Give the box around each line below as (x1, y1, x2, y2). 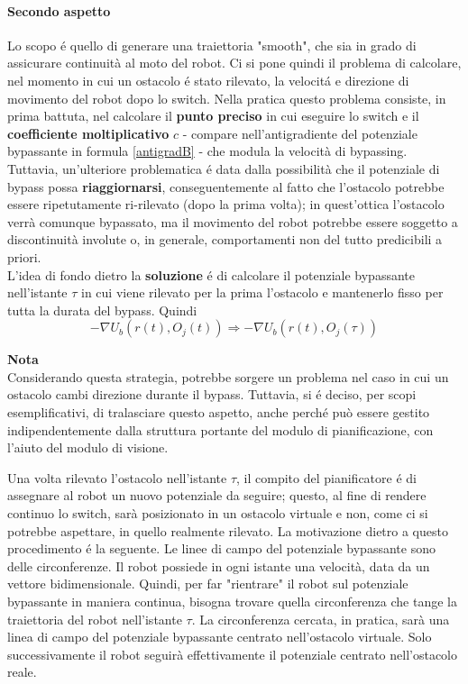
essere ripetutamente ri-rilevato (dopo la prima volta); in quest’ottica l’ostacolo (7, 195, 445, 214)
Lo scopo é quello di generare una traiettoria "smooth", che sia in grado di (7, 35, 417, 54)
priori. (7, 247, 41, 266)
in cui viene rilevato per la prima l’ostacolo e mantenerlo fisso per (81, 283, 444, 302)
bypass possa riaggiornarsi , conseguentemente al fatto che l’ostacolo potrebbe (7, 177, 445, 196)
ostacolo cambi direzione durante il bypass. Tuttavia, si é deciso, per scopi (7, 385, 417, 404)
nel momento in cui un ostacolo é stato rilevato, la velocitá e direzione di (7, 70, 409, 89)
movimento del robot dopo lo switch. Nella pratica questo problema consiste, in (7, 88, 446, 107)
